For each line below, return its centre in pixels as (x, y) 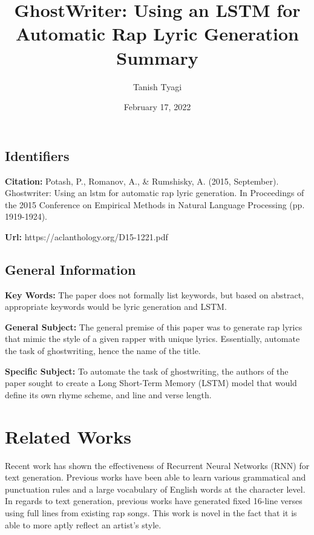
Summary (157, 57)
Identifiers (37, 155)
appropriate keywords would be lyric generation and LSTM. (116, 307)
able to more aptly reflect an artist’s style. (83, 524)
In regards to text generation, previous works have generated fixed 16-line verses (154, 501)
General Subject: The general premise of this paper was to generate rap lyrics (154, 327)
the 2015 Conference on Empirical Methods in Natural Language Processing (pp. (155, 204)
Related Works (68, 436)
